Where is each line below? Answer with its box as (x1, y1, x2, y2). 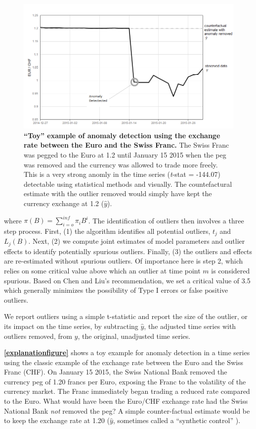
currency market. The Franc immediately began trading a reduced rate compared (4, 386, 250, 396)
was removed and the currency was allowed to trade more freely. (24, 159, 218, 169)
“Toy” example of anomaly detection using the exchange (24, 130, 220, 140)
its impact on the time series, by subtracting (4, 321, 138, 331)
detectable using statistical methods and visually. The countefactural (24, 178, 232, 189)
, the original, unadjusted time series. (78, 330, 191, 341)
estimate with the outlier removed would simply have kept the (24, 188, 212, 199)
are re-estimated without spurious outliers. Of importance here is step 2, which (4, 256, 243, 266)
